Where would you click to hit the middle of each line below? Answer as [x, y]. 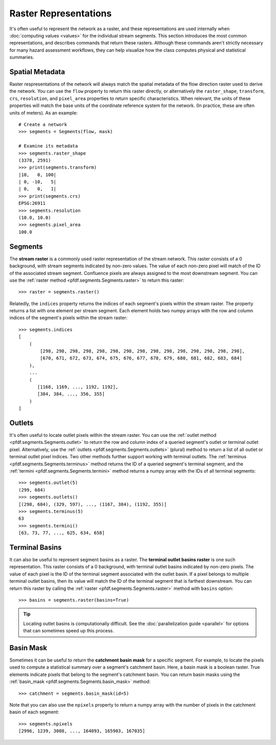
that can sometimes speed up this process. [69, 631]
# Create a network [43, 124]
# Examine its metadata [48, 146]
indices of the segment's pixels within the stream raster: [68, 318]
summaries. [22, 57]
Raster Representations [61, 13]
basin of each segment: [34, 712]
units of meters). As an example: [43, 113]
